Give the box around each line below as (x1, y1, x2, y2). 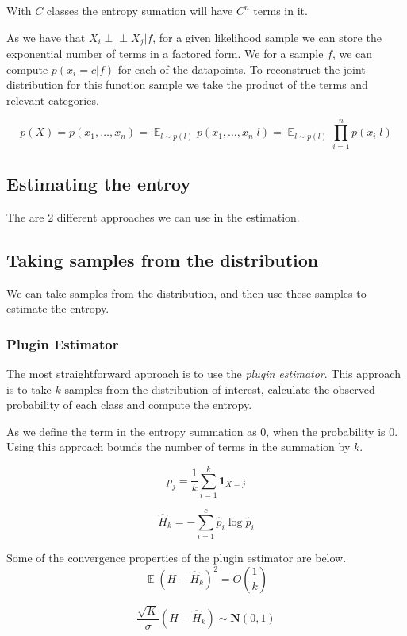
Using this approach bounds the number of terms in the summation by (6, 438, 351, 455)
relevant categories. (6, 91, 99, 108)
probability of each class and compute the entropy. (6, 396, 252, 413)
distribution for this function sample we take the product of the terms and (6, 76, 368, 93)
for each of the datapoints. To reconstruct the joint (117, 60, 366, 77)
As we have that (6, 29, 86, 45)
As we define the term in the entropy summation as (6, 422, 257, 439)
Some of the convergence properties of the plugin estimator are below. (6, 549, 347, 566)
